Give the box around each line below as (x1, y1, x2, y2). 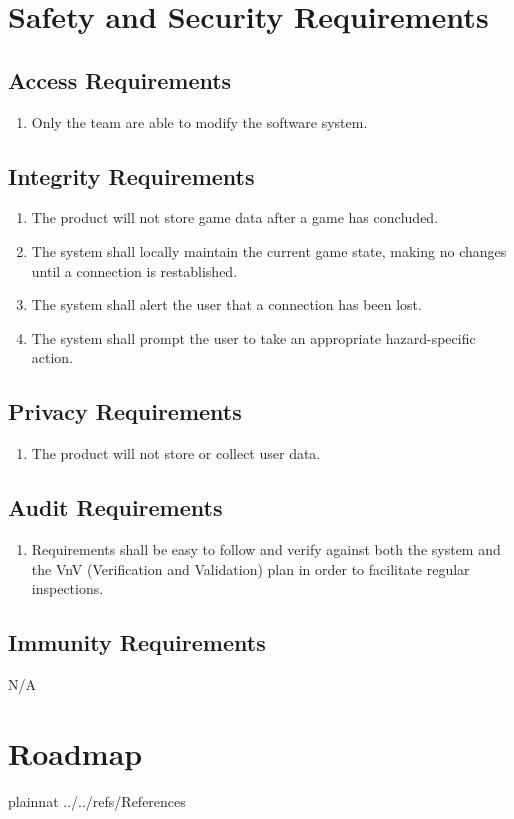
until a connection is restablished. (31, 260, 238, 281)
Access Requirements (8, 64, 232, 95)
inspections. (31, 578, 104, 599)
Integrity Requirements (8, 160, 255, 191)
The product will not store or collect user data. (31, 443, 321, 464)
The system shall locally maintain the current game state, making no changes (31, 240, 507, 261)
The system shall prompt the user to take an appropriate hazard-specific (31, 327, 476, 348)
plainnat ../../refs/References (8, 790, 186, 811)
